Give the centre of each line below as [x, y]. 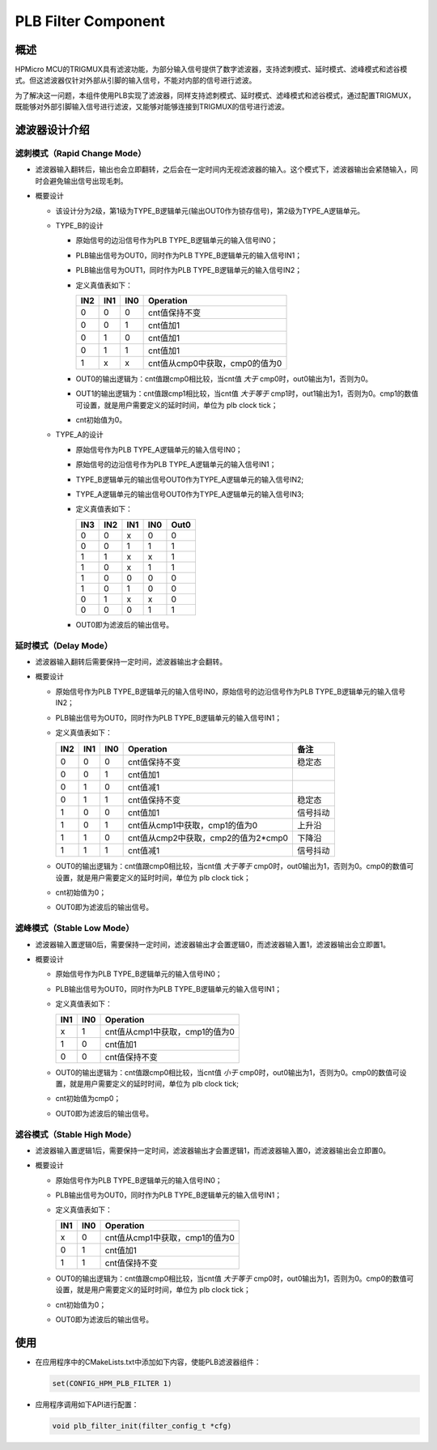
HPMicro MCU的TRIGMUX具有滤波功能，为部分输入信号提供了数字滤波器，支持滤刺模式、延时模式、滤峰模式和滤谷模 [211, 70]
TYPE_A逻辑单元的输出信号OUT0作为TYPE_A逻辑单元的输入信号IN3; [190, 495]
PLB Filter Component [90, 21]
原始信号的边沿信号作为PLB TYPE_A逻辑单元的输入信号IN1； [176, 465]
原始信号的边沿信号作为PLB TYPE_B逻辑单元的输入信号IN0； [177, 240]
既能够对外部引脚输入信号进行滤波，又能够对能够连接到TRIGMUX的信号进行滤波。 [152, 107]
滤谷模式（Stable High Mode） [76, 1134]
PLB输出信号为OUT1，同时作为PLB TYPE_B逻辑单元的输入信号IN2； [189, 270]
